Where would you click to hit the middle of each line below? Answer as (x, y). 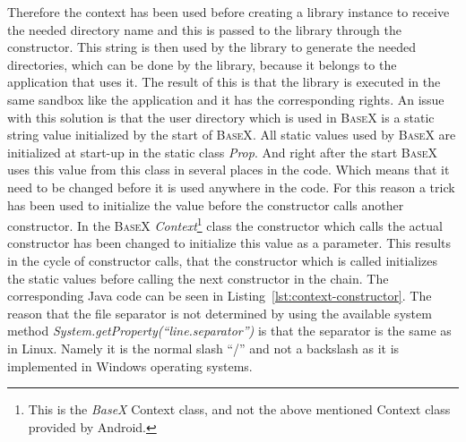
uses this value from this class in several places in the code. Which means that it (229, 170)
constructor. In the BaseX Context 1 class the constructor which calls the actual (225, 224)
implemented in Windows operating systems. (130, 365)
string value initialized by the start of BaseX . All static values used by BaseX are (232, 135)
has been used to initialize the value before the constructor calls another (206, 204)
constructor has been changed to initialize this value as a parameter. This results (229, 243)
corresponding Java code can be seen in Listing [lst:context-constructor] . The (220, 296)
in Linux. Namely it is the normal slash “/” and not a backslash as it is (203, 348)
